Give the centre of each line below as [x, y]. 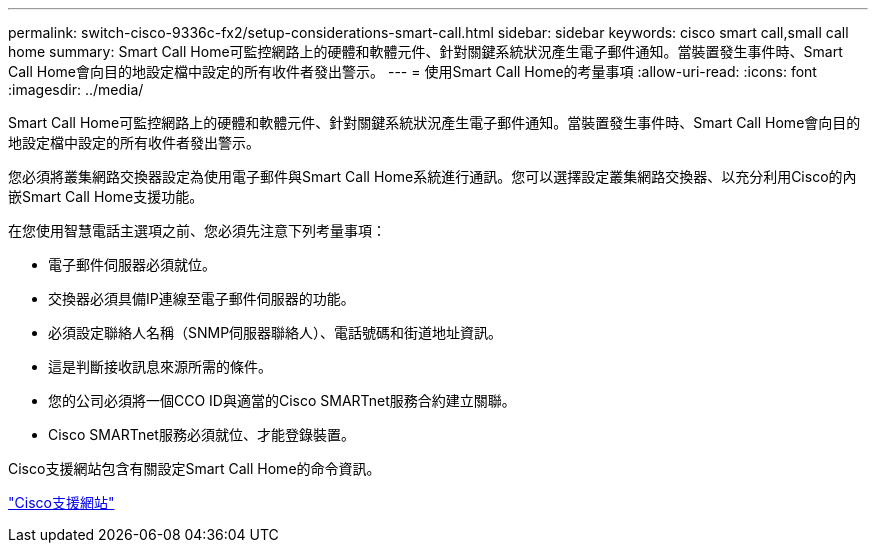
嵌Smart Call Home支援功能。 [106, 196]
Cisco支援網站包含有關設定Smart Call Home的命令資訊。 [194, 468]
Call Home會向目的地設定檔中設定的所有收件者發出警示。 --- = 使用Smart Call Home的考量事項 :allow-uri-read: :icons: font [412, 71]
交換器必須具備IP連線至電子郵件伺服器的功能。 [201, 298]
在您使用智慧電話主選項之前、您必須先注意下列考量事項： [197, 230]
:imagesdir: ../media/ [76, 89]
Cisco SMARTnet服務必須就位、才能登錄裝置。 [201, 434]
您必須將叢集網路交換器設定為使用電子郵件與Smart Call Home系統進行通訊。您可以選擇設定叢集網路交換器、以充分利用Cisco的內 [432, 176]
